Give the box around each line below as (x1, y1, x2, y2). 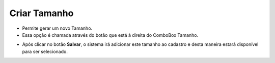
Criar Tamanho (9, 8, 74, 19)
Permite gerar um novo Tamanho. (22, 25, 93, 31)
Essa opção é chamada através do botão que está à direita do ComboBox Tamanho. (22, 32, 199, 38)
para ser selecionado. (22, 48, 68, 54)
